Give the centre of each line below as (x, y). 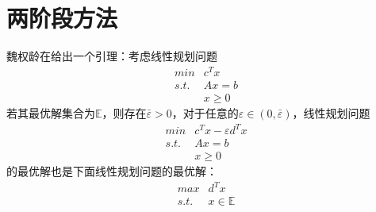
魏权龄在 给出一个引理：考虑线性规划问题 (112, 56)
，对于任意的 (205, 112)
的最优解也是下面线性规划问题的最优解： (112, 171)
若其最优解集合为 (51, 112)
